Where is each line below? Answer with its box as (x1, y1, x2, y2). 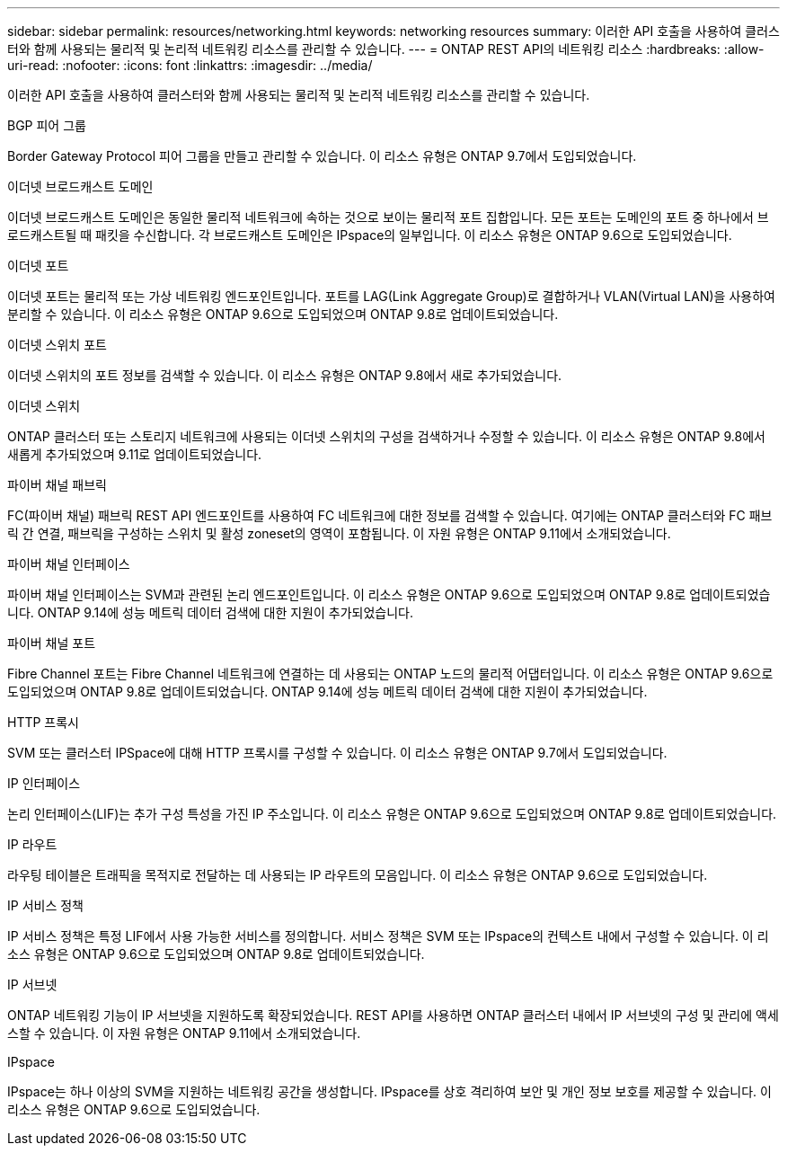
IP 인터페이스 (7, 776, 81, 791)
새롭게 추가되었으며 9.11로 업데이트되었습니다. (7, 447, 262, 462)
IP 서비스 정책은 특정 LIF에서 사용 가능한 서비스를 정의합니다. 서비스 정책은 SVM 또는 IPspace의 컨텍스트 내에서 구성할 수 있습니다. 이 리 (7, 928, 769, 944)
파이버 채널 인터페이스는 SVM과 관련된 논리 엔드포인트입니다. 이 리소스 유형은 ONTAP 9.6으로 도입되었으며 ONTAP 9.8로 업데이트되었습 (7, 587, 771, 602)
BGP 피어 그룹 (7, 118, 86, 133)
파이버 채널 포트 (7, 635, 96, 651)
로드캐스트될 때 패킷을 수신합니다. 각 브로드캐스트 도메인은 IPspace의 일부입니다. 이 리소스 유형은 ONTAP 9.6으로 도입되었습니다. (7, 227, 732, 243)
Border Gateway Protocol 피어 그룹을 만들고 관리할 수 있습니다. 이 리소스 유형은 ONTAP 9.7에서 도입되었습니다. (7, 148, 637, 164)
